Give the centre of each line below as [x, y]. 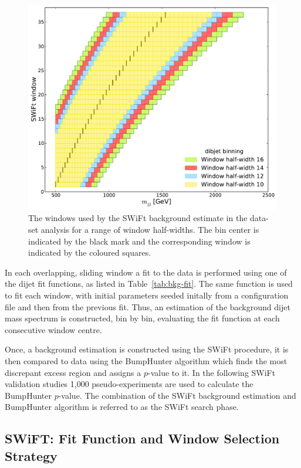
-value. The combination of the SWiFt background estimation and [177, 395]
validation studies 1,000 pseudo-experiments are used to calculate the [129, 384]
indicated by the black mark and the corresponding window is [139, 241]
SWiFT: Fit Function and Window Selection [142, 438]
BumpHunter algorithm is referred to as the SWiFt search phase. [122, 407]
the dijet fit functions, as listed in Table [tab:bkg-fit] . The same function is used [149, 284]
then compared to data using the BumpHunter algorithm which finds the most [146, 361]
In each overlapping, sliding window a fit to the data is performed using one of [146, 272]
